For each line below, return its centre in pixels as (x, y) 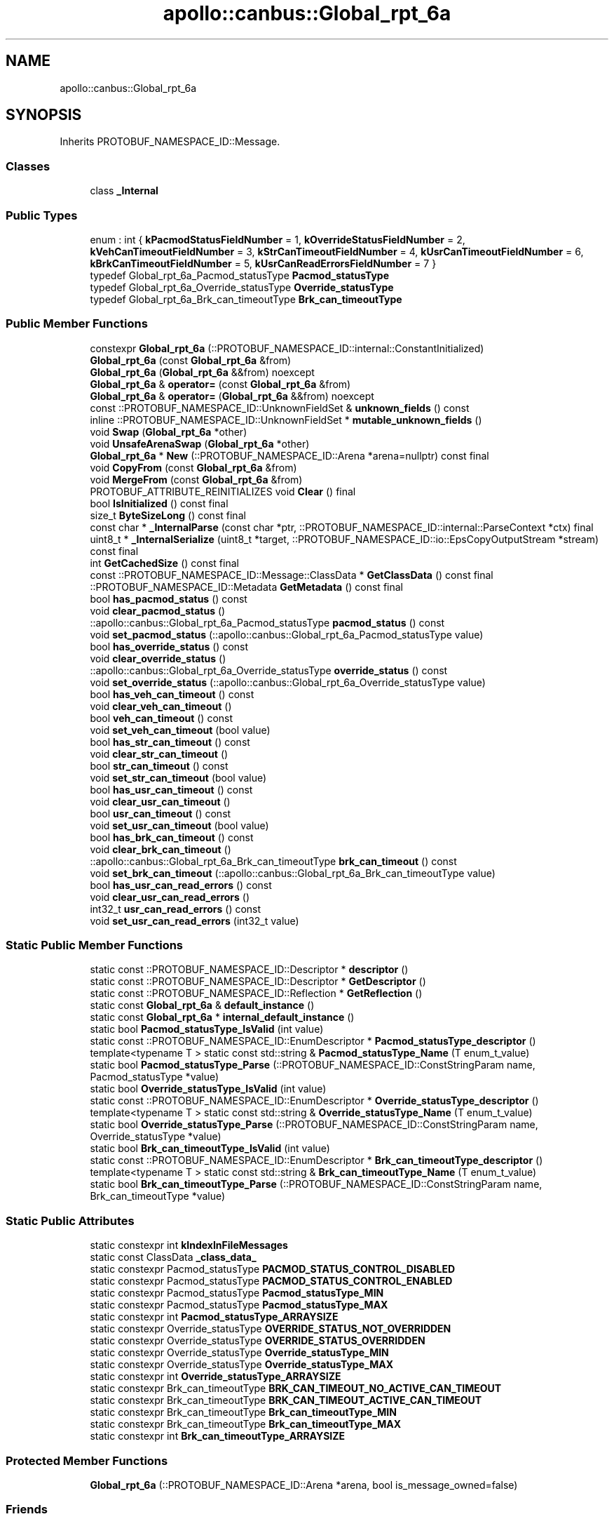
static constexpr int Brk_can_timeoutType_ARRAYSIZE (218, 1436)
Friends (27, 1510)
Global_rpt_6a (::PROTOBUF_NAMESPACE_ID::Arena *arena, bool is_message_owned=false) (304, 1485)
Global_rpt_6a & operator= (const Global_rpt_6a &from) (220, 384)
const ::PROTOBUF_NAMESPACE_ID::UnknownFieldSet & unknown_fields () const (280, 408)
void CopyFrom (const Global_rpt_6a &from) (193, 467)
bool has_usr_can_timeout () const (171, 789)
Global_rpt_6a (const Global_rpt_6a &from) (191, 360)
